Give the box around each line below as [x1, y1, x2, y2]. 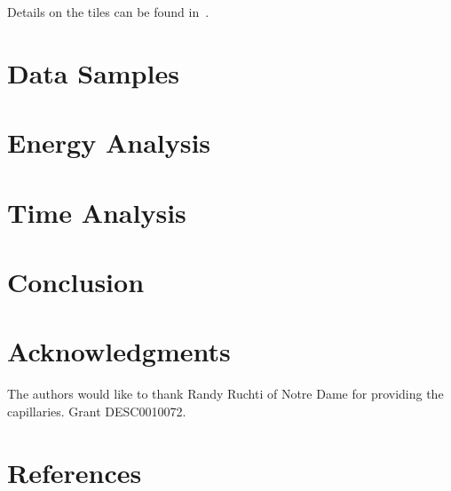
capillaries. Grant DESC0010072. [7, 401, 186, 420]
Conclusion [7, 263, 145, 299]
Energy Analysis [7, 124, 211, 161]
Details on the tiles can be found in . [7, 3, 210, 20]
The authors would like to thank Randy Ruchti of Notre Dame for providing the [7, 384, 444, 403]
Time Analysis [7, 194, 186, 230]
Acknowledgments [7, 333, 231, 369]
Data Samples [7, 54, 179, 91]
